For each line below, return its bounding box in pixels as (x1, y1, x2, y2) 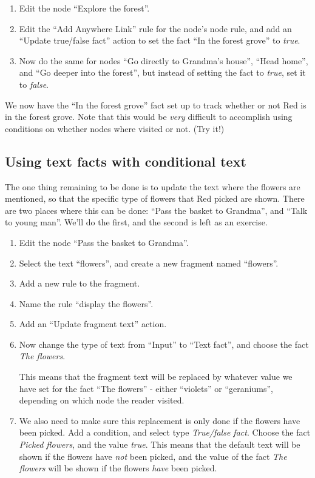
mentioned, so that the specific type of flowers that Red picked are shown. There (5, 192, 305, 205)
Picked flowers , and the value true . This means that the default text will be (19, 438, 300, 451)
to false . (19, 78, 49, 90)
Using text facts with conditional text (5, 151, 246, 170)
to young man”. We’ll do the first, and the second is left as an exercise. (5, 216, 268, 228)
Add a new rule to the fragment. (19, 277, 140, 290)
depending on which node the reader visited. (19, 394, 185, 407)
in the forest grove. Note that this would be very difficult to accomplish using (5, 110, 293, 123)
